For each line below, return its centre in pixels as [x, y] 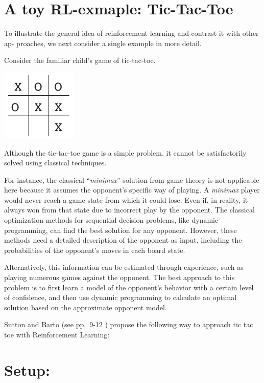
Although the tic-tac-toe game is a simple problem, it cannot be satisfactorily [125, 152]
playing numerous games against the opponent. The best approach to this [119, 277]
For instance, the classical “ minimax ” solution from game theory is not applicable [132, 179]
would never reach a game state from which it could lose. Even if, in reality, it [126, 199]
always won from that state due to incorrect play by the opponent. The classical [129, 210]
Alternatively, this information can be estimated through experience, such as [124, 267]
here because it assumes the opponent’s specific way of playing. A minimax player [132, 190]
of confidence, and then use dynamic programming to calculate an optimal [121, 297]
